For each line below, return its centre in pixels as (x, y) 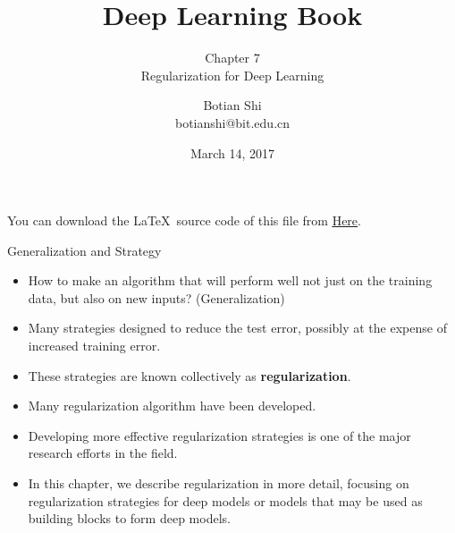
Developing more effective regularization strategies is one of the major (219, 435)
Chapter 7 (232, 58)
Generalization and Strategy (84, 250)
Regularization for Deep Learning (232, 75)
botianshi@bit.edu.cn (232, 122)
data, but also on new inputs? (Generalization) (156, 297)
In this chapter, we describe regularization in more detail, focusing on (219, 483)
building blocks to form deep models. (129, 518)
